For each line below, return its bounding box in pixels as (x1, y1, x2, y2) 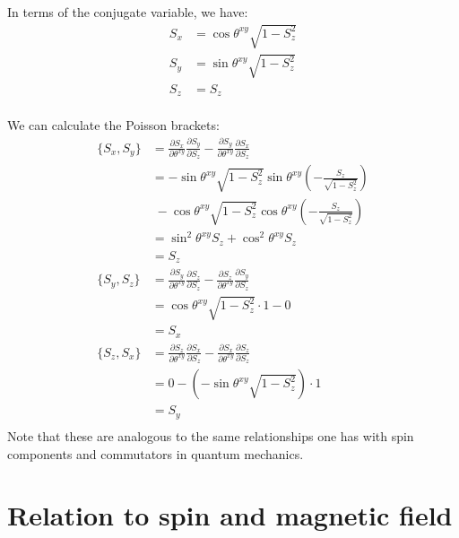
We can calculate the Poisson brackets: (7, 116, 220, 134)
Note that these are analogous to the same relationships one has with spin (7, 426, 414, 445)
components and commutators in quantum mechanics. (7, 444, 304, 463)
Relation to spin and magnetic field (7, 497, 453, 534)
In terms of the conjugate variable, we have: (7, 3, 248, 21)
